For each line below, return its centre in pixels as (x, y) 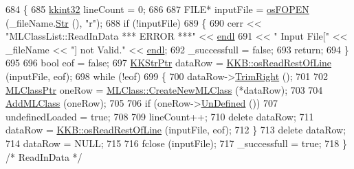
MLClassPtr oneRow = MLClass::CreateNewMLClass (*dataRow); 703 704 (164, 89)
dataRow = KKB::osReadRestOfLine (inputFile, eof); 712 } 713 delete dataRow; (176, 130)
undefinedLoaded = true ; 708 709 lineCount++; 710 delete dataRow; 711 (160, 116)
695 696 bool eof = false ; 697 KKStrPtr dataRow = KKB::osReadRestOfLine (169, 63)
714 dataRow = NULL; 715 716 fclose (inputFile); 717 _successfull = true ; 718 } (176, 143)
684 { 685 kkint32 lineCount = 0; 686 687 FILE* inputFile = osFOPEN (157, 9)
